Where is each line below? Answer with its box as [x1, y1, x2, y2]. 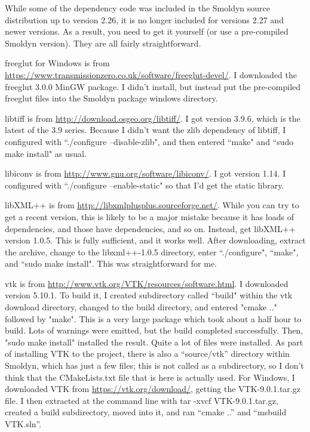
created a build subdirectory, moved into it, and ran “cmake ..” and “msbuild [5, 406, 287, 418]
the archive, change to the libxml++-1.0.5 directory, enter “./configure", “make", [5, 245, 299, 258]
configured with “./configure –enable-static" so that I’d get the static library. [5, 178, 284, 191]
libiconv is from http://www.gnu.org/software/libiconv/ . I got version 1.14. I [5, 167, 286, 180]
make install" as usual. [5, 147, 87, 159]
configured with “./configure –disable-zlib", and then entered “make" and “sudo [5, 135, 294, 147]
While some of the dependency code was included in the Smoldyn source [5, 2, 270, 14]
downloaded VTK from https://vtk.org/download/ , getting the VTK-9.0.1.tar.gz [5, 382, 300, 395]
